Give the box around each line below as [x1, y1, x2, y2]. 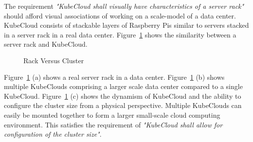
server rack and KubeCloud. [4, 39, 88, 49]
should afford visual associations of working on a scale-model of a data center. [4, 10, 236, 20]
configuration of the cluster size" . [4, 129, 102, 139]
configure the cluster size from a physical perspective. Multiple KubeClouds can [4, 100, 242, 110]
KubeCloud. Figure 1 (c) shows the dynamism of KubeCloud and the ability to [4, 90, 241, 101]
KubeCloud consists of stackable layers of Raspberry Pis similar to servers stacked [4, 20, 249, 30]
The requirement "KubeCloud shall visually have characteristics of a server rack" [4, 1, 244, 11]
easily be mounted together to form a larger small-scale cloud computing [4, 109, 220, 120]
